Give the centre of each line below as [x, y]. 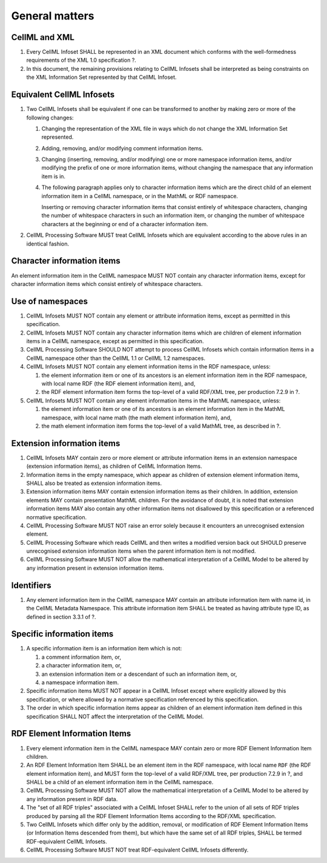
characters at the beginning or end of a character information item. [125, 224]
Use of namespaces [49, 301]
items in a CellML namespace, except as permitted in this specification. [115, 341]
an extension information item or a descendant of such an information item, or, [139, 674]
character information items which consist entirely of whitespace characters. [107, 284]
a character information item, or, [81, 665]
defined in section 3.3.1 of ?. [61, 617]
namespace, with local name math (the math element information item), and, [137, 418]
